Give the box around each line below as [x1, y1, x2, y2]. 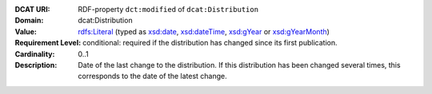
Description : [14, 60, 58, 69]
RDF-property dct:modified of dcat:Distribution [78, 5, 259, 14]
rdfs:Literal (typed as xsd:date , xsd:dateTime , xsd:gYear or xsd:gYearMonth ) [78, 26, 330, 36]
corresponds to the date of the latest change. [78, 72, 227, 81]
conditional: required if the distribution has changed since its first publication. [82, 38, 338, 48]
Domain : [14, 16, 44, 25]
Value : [14, 26, 38, 36]
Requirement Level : [14, 38, 82, 48]
